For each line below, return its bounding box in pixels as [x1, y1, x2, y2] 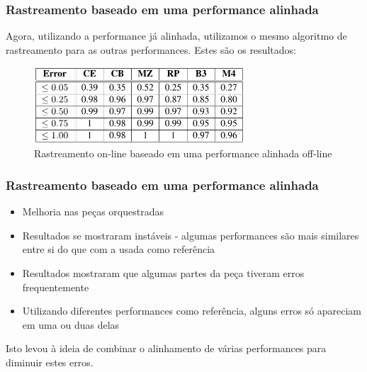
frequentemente [22, 279, 89, 294]
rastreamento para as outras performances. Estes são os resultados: [6, 42, 296, 57]
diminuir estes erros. [6, 354, 94, 369]
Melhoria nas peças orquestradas [22, 204, 164, 219]
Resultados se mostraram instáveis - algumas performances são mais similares [22, 227, 359, 242]
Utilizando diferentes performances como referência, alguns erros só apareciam [22, 303, 362, 318]
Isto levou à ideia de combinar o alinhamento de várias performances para [6, 341, 327, 356]
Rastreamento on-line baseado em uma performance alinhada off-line [34, 146, 332, 161]
